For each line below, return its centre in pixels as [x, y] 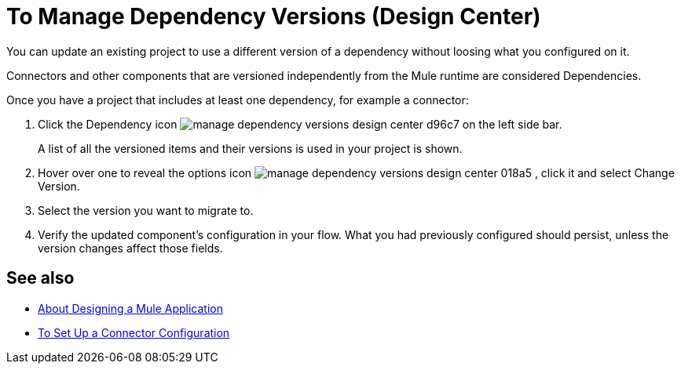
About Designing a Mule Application [130, 308]
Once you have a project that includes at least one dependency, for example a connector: [238, 100]
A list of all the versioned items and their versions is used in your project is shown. [250, 148]
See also [40, 278]
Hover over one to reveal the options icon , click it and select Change [356, 172]
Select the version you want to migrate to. [146, 210]
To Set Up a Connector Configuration [134, 332]
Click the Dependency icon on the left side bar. [300, 124]
